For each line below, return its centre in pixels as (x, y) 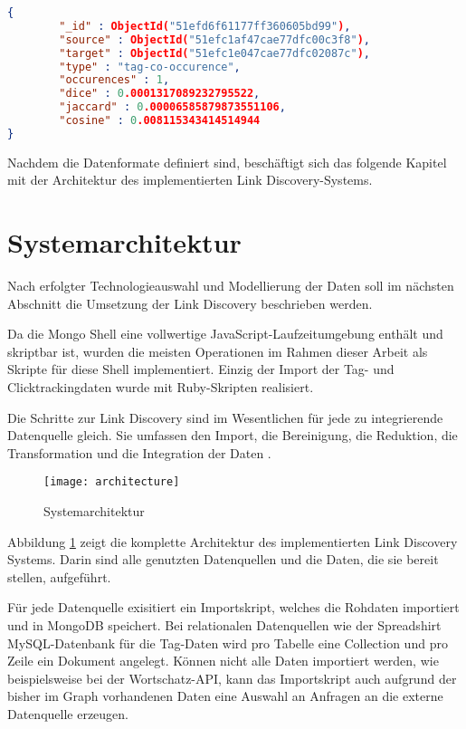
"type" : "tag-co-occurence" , (150, 67)
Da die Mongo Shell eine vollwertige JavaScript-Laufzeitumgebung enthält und (225, 334)
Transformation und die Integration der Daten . (139, 452)
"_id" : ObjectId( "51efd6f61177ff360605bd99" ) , (205, 26)
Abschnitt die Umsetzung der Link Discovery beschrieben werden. (190, 303)
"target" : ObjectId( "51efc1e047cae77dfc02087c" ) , (214, 53)
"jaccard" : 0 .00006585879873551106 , (172, 107)
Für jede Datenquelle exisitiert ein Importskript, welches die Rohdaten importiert (233, 607)
